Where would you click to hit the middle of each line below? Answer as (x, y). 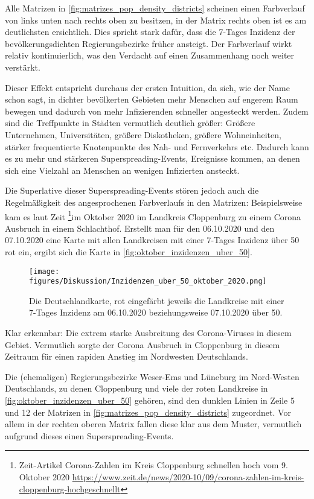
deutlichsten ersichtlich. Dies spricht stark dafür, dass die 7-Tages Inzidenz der (150, 32)
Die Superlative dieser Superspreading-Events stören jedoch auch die (132, 190)
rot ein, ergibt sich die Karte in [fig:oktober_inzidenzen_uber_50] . (129, 251)
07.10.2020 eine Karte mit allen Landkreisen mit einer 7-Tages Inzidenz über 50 (152, 240)
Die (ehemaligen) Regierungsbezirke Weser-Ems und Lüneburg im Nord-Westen (152, 376)
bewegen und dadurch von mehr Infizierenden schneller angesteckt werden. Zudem (157, 111)
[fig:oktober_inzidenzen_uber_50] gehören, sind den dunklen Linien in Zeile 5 (150, 400)
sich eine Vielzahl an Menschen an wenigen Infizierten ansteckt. (122, 170)
